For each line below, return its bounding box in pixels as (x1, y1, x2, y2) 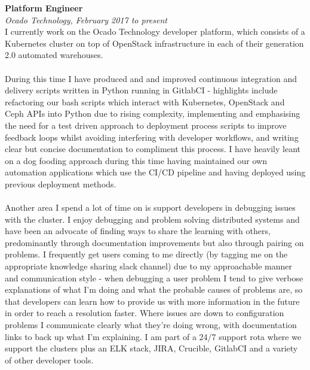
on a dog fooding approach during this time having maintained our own (5, 154, 267, 166)
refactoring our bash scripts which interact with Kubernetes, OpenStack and (5, 95, 285, 108)
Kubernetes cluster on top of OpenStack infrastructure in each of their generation (5, 37, 304, 49)
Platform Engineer (5, 2, 83, 14)
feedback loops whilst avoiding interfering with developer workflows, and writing (5, 131, 299, 143)
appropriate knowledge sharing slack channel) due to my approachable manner (5, 260, 293, 272)
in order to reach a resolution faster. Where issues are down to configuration (5, 307, 284, 319)
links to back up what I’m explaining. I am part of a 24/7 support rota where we (5, 330, 302, 342)
